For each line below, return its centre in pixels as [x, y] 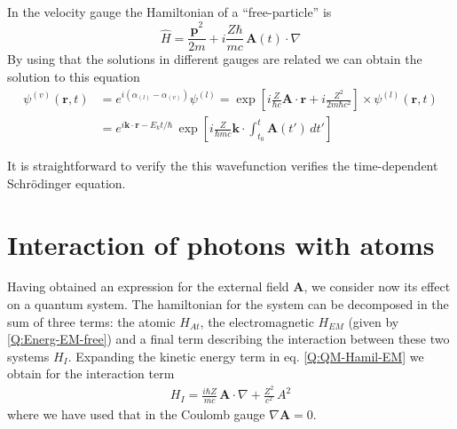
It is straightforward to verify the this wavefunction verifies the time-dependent [223, 166]
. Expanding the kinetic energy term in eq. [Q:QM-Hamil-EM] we [246, 356]
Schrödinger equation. [67, 183]
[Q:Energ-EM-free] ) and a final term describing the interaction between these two [228, 339]
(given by [374, 321]
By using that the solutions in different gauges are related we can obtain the [215, 59]
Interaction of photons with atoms [221, 244]
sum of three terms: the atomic [91, 321]
